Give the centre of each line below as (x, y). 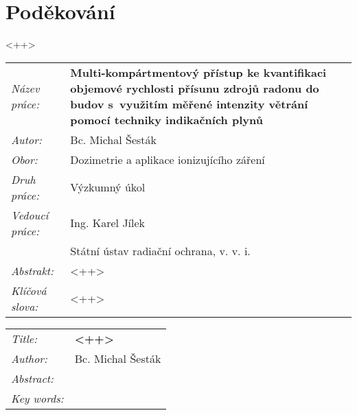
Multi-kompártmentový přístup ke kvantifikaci (198, 72)
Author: (29, 358)
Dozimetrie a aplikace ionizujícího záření (168, 159)
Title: (24, 338)
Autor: (26, 139)
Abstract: (32, 378)
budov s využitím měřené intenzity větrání (189, 104)
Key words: (37, 398)
